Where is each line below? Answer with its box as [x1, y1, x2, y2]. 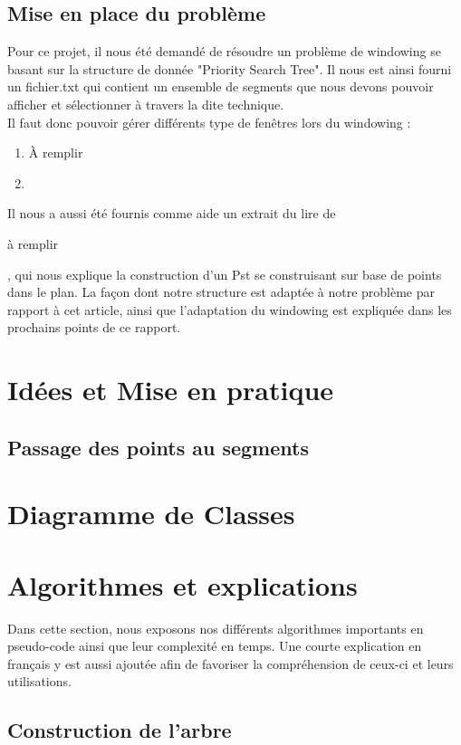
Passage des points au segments [7, 433, 309, 461]
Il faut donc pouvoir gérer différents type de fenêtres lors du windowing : [7, 112, 411, 131]
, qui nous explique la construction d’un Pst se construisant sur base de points [7, 264, 442, 283]
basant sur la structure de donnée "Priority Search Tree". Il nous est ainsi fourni [7, 59, 452, 78]
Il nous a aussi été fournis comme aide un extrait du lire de [7, 204, 336, 223]
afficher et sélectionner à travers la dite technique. [7, 94, 284, 113]
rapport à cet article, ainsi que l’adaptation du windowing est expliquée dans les [7, 300, 452, 319]
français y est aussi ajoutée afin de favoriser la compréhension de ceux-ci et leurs [7, 654, 454, 673]
